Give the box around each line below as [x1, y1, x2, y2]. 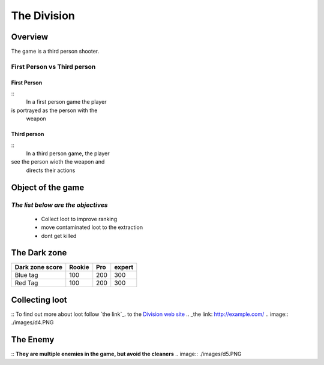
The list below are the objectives [11, 201, 108, 209]
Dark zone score [14, 263, 63, 272]
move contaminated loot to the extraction [41, 224, 143, 231]
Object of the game [11, 182, 85, 192]
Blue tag [14, 271, 38, 279]
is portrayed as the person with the [11, 107, 98, 114]
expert [114, 263, 134, 272]
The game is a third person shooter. [11, 48, 100, 55]
